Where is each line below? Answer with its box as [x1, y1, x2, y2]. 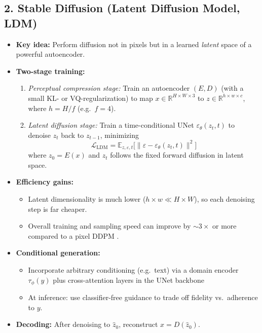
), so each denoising [194, 194, 255, 204]
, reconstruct [119, 319, 158, 329]
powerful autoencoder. [16, 49, 85, 59]
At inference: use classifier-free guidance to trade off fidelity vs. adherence [28, 292, 258, 303]
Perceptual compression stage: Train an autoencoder [28, 83, 190, 93]
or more [212, 220, 237, 231]
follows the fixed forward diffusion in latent [110, 150, 244, 160]
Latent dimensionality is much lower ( [28, 194, 146, 204]
